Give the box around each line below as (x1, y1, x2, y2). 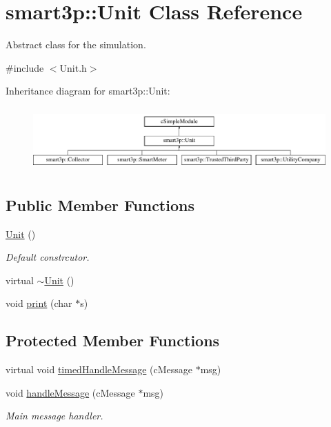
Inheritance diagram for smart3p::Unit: (6, 83, 170, 98)
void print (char (6, 296, 72, 310)
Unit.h (59, 60, 87, 75)
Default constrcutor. (6, 250, 90, 264)
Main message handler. (6, 408, 103, 423)
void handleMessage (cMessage (6, 385, 135, 399)
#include (6, 60, 44, 75)
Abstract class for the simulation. (6, 37, 146, 52)
